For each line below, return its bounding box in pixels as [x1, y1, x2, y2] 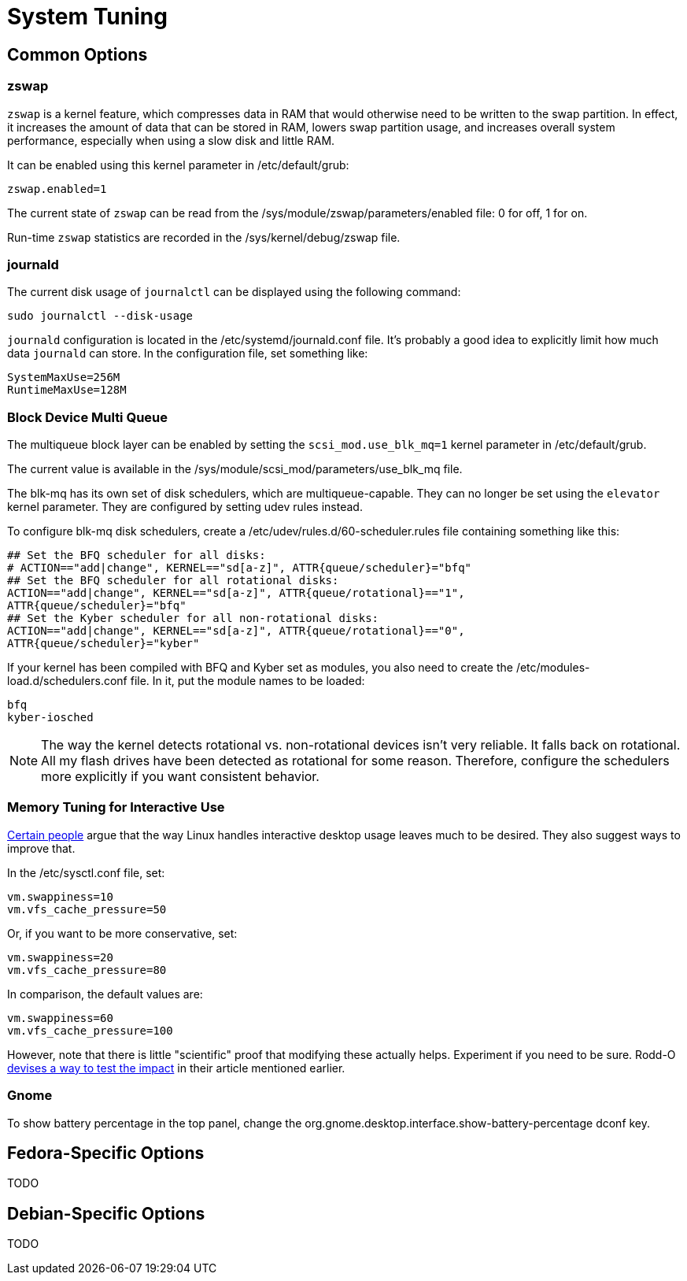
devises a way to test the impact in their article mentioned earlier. [7, 1061, 345, 1075]
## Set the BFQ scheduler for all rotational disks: [7, 574, 339, 587]
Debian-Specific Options [7, 1203, 205, 1224]
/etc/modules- [515, 661, 590, 675]
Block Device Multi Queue [7, 409, 168, 425]
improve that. [7, 841, 76, 855]
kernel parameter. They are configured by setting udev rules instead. [7, 500, 363, 514]
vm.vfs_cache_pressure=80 [7, 963, 167, 976]
